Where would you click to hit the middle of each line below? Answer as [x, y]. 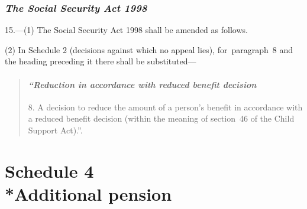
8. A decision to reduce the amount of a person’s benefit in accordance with [165, 107]
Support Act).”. [55, 130]
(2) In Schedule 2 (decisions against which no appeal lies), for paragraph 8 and [149, 49]
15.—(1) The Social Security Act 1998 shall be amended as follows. [126, 30]
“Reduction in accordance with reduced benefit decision [142, 84]
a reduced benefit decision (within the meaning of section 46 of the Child [161, 118]
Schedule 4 [49, 170]
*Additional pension [88, 193]
